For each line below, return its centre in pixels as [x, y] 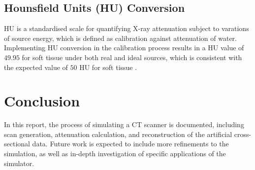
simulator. [19, 163]
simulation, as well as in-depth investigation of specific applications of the [115, 153]
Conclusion [42, 101]
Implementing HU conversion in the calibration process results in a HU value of [124, 48]
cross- [243, 134]
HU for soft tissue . [108, 67]
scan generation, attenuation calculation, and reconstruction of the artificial [118, 134]
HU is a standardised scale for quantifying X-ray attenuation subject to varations [127, 28]
